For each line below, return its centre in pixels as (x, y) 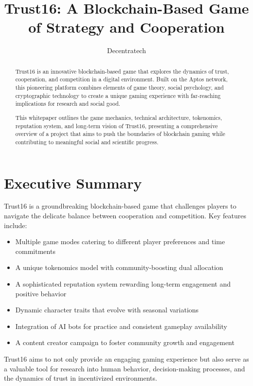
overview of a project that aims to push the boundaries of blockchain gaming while (120, 134)
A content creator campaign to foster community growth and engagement (125, 342)
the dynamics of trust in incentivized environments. (81, 378)
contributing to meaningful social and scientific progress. (87, 142)
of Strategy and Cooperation (126, 27)
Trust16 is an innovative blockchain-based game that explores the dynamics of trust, (122, 71)
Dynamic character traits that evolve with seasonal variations (107, 310)
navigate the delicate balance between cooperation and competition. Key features (125, 216)
